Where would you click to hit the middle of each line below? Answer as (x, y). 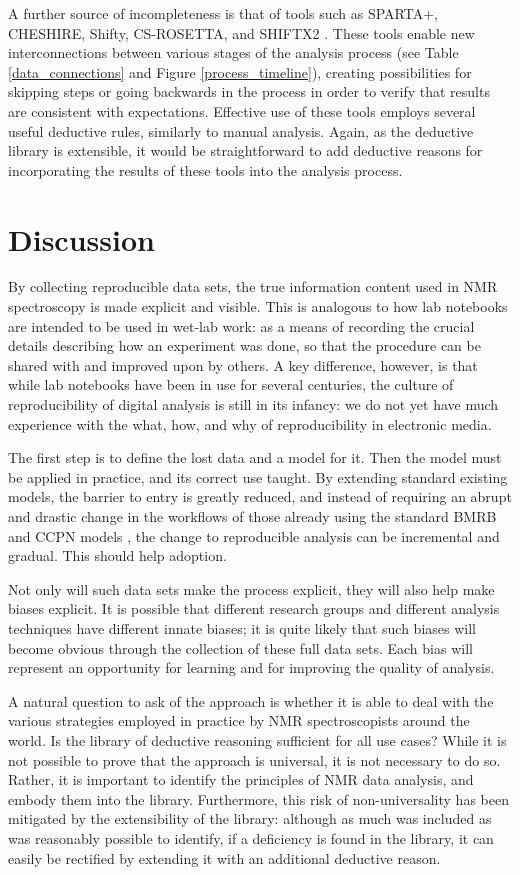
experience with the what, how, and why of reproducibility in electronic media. (250, 423)
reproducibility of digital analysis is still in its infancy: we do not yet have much (253, 404)
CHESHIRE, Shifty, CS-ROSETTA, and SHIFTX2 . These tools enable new (241, 32)
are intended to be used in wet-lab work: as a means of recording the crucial (241, 325)
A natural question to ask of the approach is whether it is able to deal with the (251, 700)
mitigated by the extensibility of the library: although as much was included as (250, 818)
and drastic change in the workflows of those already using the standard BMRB (252, 516)
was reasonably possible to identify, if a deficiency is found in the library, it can (251, 837)
